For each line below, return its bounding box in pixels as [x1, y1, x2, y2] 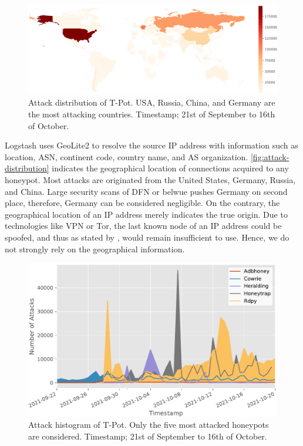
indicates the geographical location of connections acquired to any [52, 162, 289, 174]
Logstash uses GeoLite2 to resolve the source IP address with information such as [5, 139, 298, 151]
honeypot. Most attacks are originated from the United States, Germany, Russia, [5, 173, 296, 185]
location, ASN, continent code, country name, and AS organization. [5, 150, 248, 163]
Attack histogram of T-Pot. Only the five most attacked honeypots [28, 418, 269, 431]
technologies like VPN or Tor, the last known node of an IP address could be [5, 219, 282, 232]
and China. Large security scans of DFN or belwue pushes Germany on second [5, 185, 288, 197]
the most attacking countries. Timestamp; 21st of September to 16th [28, 107, 275, 120]
